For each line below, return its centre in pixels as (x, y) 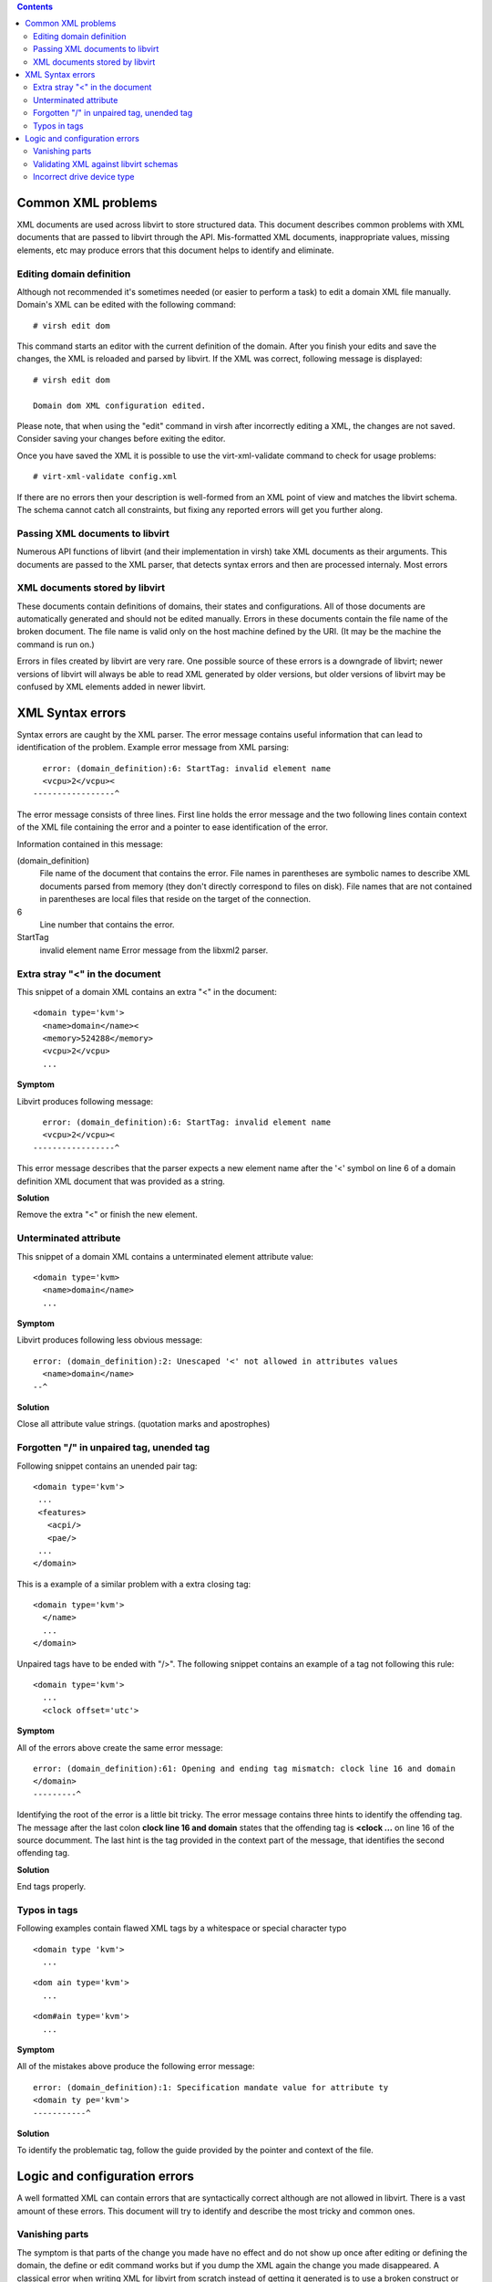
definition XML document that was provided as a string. (121, 1181)
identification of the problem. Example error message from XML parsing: (153, 748)
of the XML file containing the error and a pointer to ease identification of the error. (172, 827)
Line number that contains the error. (107, 924)
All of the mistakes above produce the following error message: (136, 2067)
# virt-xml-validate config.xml (105, 476)
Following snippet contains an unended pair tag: (107, 1466)
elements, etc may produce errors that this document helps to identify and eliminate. (175, 250)
